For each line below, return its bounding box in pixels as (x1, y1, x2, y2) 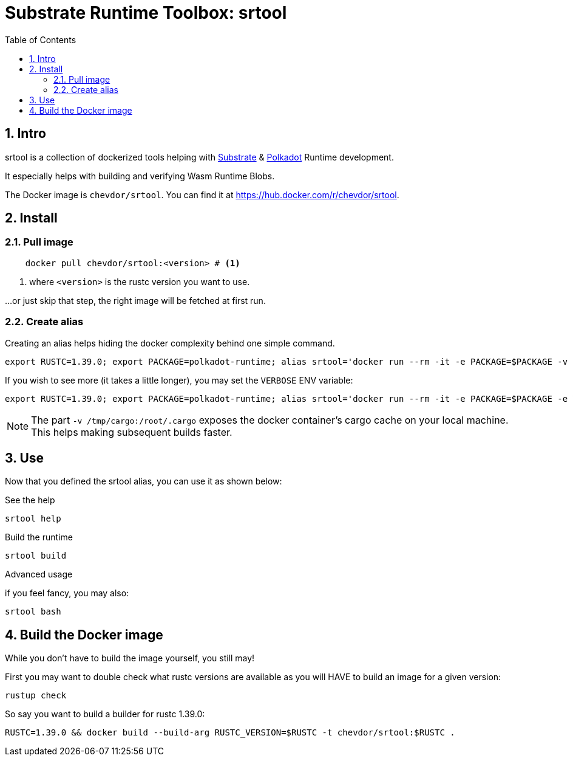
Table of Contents (5, 34, 76, 45)
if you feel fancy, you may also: (5, 588, 129, 599)
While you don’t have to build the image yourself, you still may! (5, 653, 255, 664)
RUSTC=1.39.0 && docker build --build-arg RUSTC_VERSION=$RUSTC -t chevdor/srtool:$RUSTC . (5, 728, 455, 738)
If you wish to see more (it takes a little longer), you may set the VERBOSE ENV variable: (5, 374, 353, 385)
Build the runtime (5, 532, 73, 543)
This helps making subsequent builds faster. (31, 425, 232, 438)
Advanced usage (5, 569, 73, 580)
